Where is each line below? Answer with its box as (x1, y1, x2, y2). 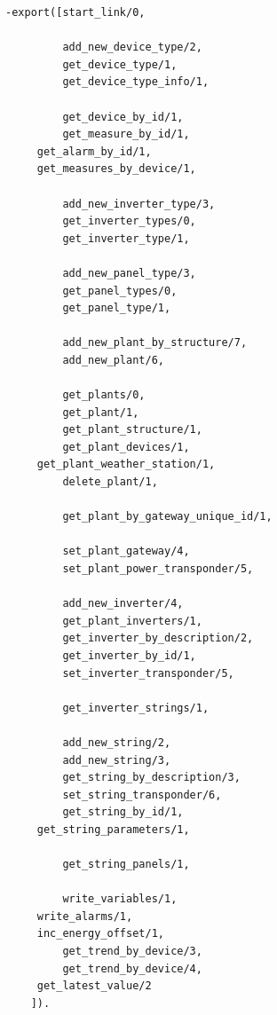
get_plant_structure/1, (62, 423, 202, 437)
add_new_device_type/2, (62, 41, 202, 54)
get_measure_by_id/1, (62, 128, 190, 141)
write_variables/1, (62, 893, 178, 906)
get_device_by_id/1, (62, 110, 184, 123)
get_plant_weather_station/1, (36, 458, 216, 471)
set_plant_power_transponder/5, (62, 563, 254, 575)
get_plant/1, (62, 405, 139, 419)
